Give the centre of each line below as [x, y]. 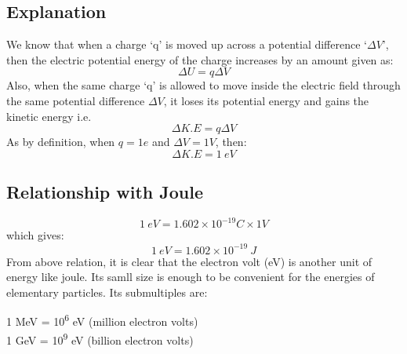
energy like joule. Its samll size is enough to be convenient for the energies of [191, 277]
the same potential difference [76, 100]
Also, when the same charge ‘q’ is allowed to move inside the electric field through [203, 85]
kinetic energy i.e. [49, 116]
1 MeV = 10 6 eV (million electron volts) [102, 320]
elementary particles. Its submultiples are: [107, 292]
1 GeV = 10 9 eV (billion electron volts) [100, 338]
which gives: [35, 235]
